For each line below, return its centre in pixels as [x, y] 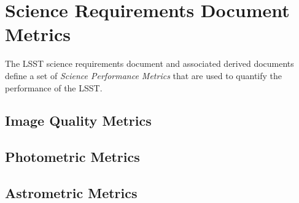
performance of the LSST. [54, 87]
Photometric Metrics [72, 157]
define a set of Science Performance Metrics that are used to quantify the [144, 75]
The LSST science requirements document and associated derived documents [149, 63]
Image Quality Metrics [78, 121]
